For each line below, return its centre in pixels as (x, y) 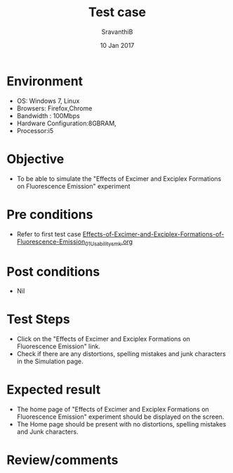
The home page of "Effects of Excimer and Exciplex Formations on (113, 410)
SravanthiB (117, 32)
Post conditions (53, 271)
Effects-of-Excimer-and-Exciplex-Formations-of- (153, 234)
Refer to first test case (49, 234)
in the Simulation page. (50, 361)
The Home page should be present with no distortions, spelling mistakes (121, 424)
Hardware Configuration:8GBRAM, (66, 123)
